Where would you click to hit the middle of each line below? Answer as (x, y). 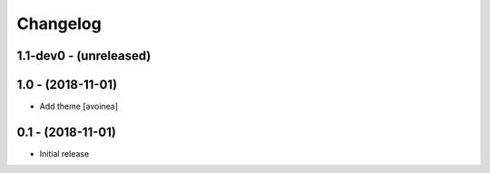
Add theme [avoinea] (78, 106)
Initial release (64, 153)
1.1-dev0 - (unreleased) (84, 56)
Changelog (59, 24)
